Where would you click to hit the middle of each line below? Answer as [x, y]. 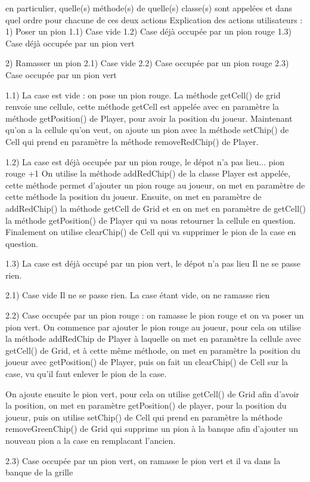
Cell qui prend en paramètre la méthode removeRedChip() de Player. [132, 141]
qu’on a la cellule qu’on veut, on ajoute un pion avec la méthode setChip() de [147, 130]
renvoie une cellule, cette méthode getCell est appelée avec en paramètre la [142, 106]
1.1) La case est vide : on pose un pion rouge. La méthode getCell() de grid [143, 95]
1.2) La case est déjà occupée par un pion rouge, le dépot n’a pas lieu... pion [145, 161]
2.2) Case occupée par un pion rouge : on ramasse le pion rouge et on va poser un [155, 315]
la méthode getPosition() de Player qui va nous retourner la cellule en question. [151, 220]
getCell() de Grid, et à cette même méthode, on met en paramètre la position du [153, 350]
